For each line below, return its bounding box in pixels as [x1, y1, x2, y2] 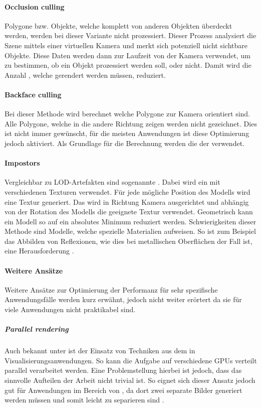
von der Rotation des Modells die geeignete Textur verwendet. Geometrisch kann [5, 206, 253, 217]
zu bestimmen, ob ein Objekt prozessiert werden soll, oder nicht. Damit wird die [5, 60, 251, 70]
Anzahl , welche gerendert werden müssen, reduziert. [5, 69, 166, 80]
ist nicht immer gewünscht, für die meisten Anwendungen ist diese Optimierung [5, 128, 249, 139]
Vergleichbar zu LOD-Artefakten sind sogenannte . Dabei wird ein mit [5, 177, 220, 187]
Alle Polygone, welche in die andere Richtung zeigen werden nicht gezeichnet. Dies [5, 118, 257, 128]
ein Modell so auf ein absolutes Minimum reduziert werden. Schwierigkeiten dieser [5, 216, 256, 226]
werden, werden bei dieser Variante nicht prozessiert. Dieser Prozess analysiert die [5, 30, 256, 41]
